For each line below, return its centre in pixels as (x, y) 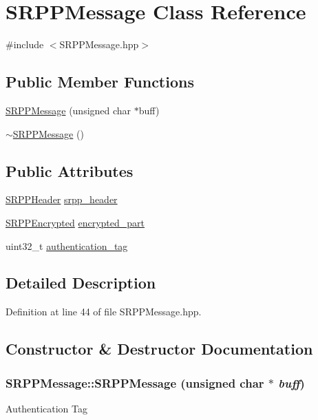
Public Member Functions (100, 82)
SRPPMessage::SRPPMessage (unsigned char (135, 382)
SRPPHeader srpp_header (62, 199)
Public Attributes (70, 170)
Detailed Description (81, 283)
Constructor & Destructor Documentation (159, 349)
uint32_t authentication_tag (67, 245)
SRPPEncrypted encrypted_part (75, 222)
